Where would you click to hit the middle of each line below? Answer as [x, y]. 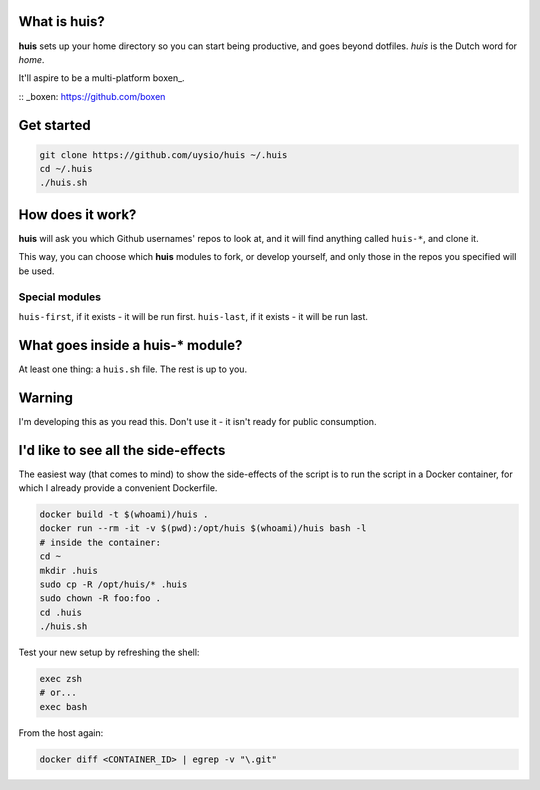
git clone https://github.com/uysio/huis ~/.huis [163, 154]
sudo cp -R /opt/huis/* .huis [113, 584]
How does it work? [77, 214]
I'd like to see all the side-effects [122, 450]
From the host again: [61, 732]
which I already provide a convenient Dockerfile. [118, 488]
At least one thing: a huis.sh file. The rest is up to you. [133, 369]
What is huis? [61, 21]
